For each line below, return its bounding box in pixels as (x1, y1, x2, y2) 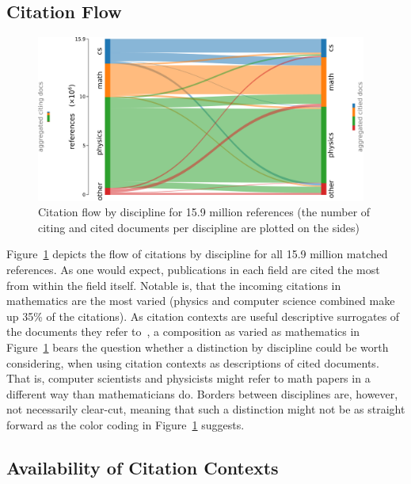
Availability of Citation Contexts (6, 455, 279, 479)
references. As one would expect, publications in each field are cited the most (6, 261, 380, 277)
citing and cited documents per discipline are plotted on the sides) (38, 219, 360, 235)
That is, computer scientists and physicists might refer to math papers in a (6, 370, 371, 387)
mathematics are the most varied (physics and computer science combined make (6, 292, 395, 309)
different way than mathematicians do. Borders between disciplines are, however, (6, 385, 398, 402)
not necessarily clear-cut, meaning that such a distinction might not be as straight (6, 401, 405, 417)
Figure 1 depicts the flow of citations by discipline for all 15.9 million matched (6, 246, 388, 262)
